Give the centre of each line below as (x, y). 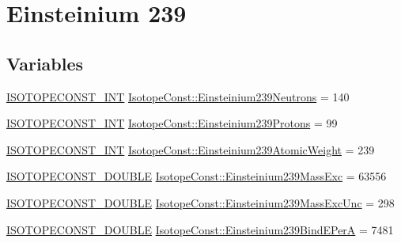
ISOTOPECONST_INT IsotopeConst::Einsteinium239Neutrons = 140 (178, 96)
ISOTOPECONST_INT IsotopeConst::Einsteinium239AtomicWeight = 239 (191, 149)
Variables (45, 63)
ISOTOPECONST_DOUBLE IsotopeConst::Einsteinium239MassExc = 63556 (197, 176)
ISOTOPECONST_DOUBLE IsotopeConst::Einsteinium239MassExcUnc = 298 (200, 202)
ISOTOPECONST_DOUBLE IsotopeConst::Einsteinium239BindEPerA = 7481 (200, 229)
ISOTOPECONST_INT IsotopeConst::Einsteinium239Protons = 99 (172, 123)
